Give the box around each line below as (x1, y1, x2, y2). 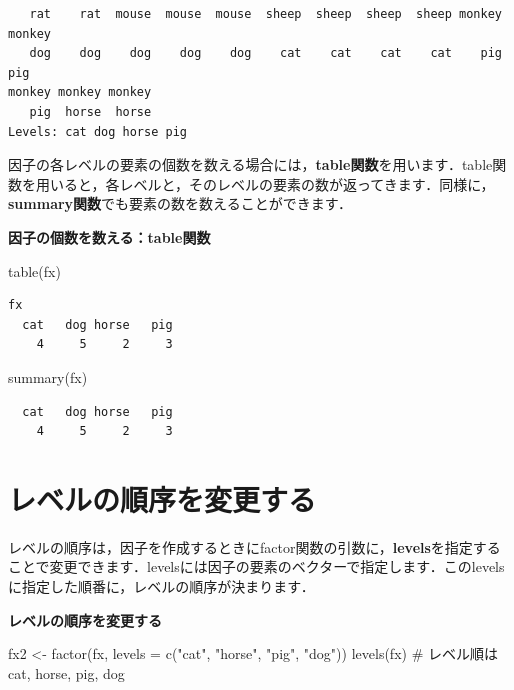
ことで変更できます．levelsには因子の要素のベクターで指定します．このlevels (8, 556, 505, 577)
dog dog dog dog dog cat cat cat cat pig (29, 46, 502, 61)
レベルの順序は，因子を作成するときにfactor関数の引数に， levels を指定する (8, 536, 501, 557)
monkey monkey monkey (8, 85, 152, 100)
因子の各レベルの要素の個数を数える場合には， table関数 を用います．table (8, 154, 493, 175)
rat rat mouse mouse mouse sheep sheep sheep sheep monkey (29, 7, 502, 21)
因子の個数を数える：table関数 (8, 226, 211, 247)
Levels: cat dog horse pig (8, 124, 187, 139)
